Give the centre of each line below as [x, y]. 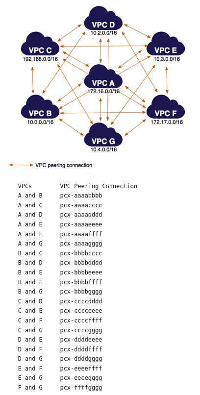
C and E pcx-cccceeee [60, 311]
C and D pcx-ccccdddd [60, 301]
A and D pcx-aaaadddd [60, 215]
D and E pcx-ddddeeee [60, 340]
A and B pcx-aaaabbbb [60, 196]
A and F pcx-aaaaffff [60, 234]
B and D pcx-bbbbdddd [60, 263]
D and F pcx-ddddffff [60, 349]
